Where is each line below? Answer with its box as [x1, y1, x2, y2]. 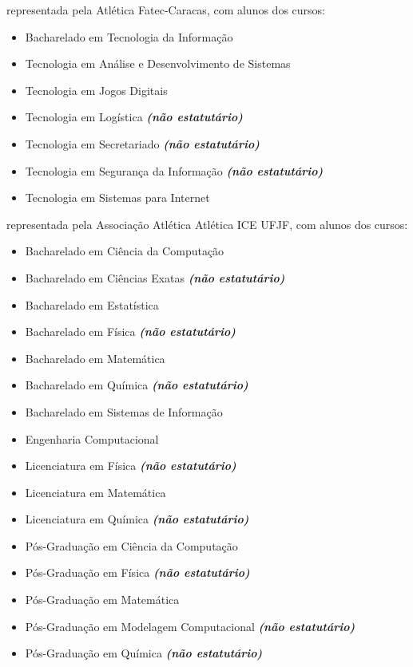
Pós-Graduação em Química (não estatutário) [25, 645, 263, 661]
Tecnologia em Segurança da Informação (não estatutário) [25, 162, 324, 179]
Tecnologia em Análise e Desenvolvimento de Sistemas [25, 55, 291, 72]
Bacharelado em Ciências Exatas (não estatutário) [25, 269, 285, 286]
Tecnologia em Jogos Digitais [25, 81, 168, 98]
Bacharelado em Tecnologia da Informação [25, 28, 233, 45]
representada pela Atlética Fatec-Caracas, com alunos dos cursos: [6, 2, 325, 18]
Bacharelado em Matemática [25, 349, 165, 366]
